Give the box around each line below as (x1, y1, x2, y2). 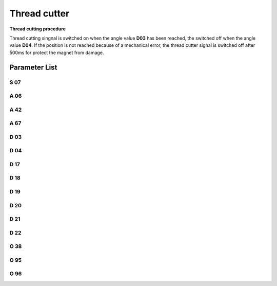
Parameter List (9, 63, 57, 71)
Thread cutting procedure (9, 26, 66, 32)
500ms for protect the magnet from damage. (9, 49, 104, 56)
